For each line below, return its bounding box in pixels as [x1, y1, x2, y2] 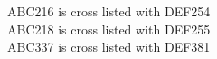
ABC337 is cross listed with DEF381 [7, 37, 211, 56]
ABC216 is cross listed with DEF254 [7, 2, 211, 20]
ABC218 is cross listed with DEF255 [7, 19, 211, 38]
